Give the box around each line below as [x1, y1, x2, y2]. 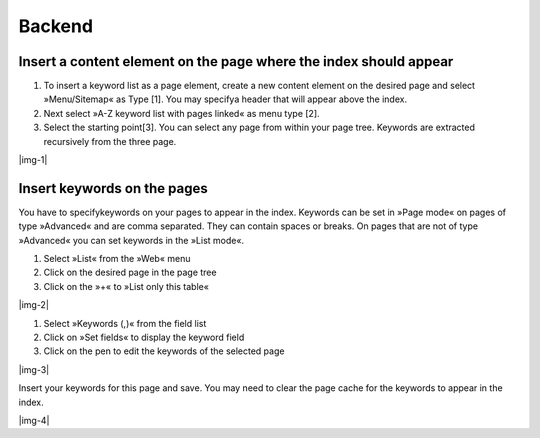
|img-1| [18, 154, 48, 166]
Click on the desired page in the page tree [43, 266, 217, 279]
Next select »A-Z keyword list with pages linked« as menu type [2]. [43, 107, 320, 119]
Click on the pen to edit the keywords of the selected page [43, 345, 285, 357]
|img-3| [18, 363, 50, 375]
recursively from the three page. [43, 135, 177, 147]
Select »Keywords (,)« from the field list [43, 317, 207, 329]
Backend [18, 15, 94, 37]
